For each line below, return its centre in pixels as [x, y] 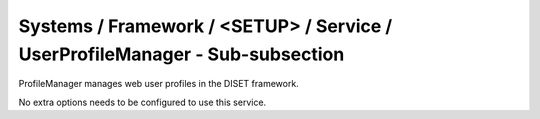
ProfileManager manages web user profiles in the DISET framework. [158, 84]
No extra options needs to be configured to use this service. [142, 102]
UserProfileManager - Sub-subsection [181, 54]
